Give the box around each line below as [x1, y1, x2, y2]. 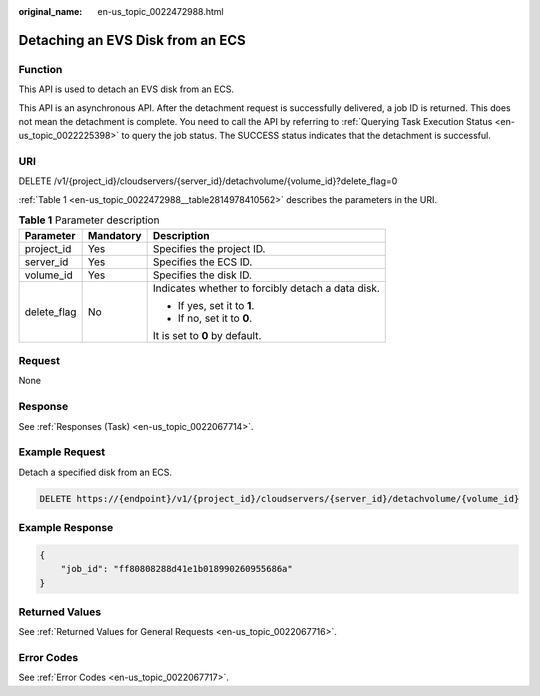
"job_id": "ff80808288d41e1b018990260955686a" [60, 563, 294, 575]
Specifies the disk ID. [152, 268, 252, 282]
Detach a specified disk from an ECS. [18, 466, 173, 478]
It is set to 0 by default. [152, 328, 262, 342]
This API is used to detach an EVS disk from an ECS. [18, 83, 235, 95]
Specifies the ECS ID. [152, 255, 253, 269]
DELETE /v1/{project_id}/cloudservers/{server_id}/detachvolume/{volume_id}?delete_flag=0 [18, 175, 398, 187]
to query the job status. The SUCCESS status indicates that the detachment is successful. [121, 130, 492, 142]
